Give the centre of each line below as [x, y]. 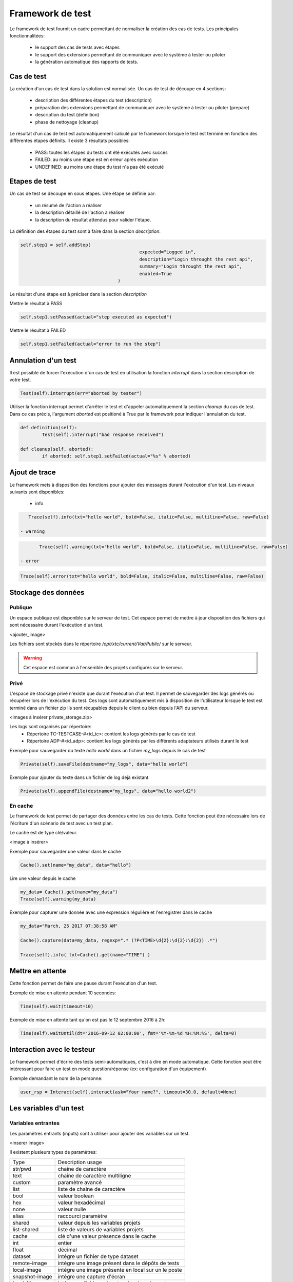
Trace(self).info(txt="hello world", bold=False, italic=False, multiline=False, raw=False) [149, 517]
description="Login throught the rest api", [196, 259]
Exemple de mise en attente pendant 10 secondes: [63, 993]
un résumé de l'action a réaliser [69, 205]
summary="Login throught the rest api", [191, 266]
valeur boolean [76, 1196]
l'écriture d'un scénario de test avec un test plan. [61, 823]
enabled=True [155, 274]
